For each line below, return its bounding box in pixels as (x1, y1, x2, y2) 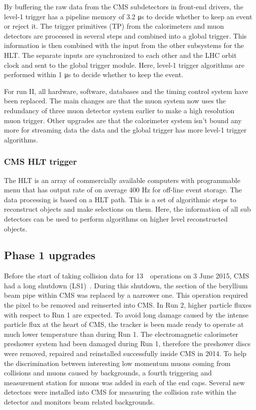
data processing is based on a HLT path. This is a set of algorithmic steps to (4, 194, 236, 204)
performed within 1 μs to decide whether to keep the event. (4, 69, 183, 80)
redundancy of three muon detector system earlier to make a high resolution (4, 105, 235, 115)
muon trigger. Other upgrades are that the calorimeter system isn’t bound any (4, 115, 242, 125)
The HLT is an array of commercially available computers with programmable (4, 175, 241, 185)
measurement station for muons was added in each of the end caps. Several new (4, 377, 245, 387)
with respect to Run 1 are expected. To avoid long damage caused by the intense (4, 309, 249, 319)
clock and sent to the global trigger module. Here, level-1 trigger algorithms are (4, 59, 245, 70)
